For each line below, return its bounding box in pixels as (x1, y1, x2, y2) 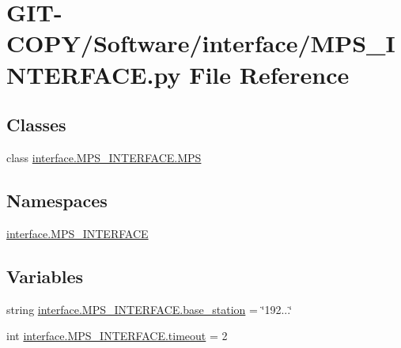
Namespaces (6, 187, 108, 212)
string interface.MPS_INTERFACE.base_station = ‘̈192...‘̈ (6, 301, 293, 317)
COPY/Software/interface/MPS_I (6, 27, 395, 59)
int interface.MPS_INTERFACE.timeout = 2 (6, 327, 228, 344)
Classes (6, 112, 66, 137)
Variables (6, 263, 84, 288)
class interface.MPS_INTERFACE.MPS (6, 149, 202, 165)
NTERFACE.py (6, 58, 181, 90)
